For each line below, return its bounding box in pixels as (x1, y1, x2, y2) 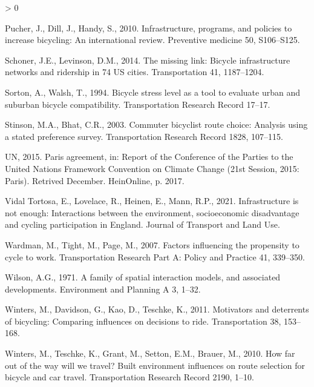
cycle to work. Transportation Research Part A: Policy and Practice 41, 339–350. (5, 250, 305, 263)
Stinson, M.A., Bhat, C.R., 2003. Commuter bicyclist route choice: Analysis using (5, 118, 308, 131)
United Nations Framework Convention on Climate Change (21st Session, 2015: (5, 162, 299, 174)
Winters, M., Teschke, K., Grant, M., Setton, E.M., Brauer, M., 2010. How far (5, 347, 295, 360)
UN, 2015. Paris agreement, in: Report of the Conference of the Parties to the (5, 150, 293, 163)
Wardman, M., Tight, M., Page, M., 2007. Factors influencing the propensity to (5, 238, 299, 251)
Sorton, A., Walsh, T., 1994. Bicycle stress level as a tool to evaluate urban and (5, 85, 300, 98)
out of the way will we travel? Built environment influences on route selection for (5, 359, 305, 371)
